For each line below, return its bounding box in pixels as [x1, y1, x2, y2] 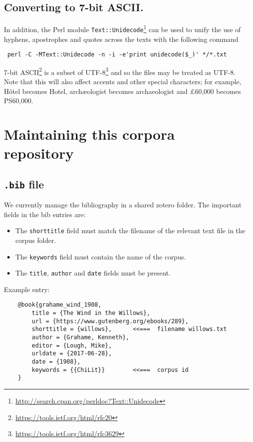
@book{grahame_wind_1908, [18, 301, 102, 309]
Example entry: [4, 284, 50, 294]
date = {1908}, [32, 358, 81, 366]
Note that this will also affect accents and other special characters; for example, [4, 76, 241, 87]
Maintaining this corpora [4, 124, 175, 144]
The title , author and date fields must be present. [15, 268, 171, 278]
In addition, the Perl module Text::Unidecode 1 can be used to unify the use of [4, 23, 241, 34]
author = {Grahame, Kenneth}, [32, 334, 129, 341]
